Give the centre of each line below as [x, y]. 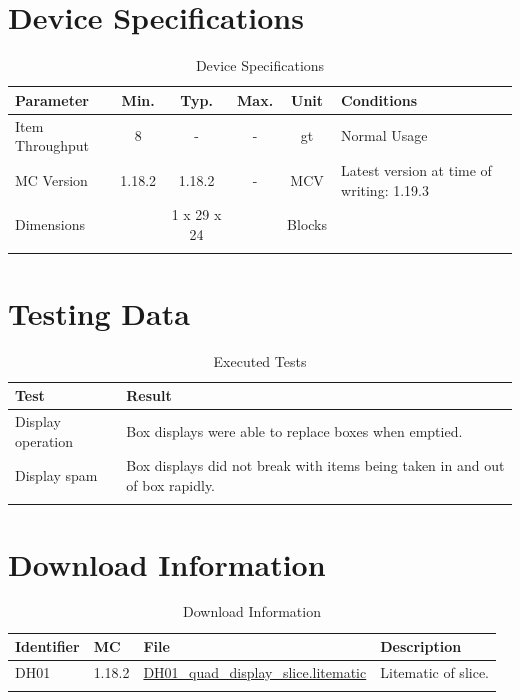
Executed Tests [260, 360]
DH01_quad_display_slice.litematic [255, 671]
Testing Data [99, 312]
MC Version [51, 179]
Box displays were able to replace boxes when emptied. [294, 430]
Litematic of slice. [434, 671]
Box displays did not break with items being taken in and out [315, 465]
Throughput [52, 145]
